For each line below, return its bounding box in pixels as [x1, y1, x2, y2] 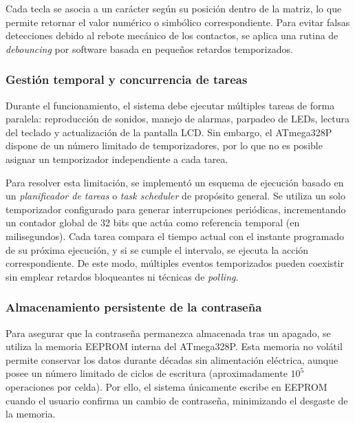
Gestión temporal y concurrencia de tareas [6, 71, 248, 88]
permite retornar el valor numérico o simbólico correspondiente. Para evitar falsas [6, 14, 350, 29]
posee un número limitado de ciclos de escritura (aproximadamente [6, 366, 288, 380]
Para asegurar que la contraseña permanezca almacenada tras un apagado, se [6, 325, 331, 340]
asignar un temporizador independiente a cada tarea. [6, 151, 228, 166]
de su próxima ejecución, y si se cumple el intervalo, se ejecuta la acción [6, 242, 309, 257]
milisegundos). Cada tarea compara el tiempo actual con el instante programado [6, 228, 344, 243]
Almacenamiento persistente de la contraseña [6, 299, 262, 316]
